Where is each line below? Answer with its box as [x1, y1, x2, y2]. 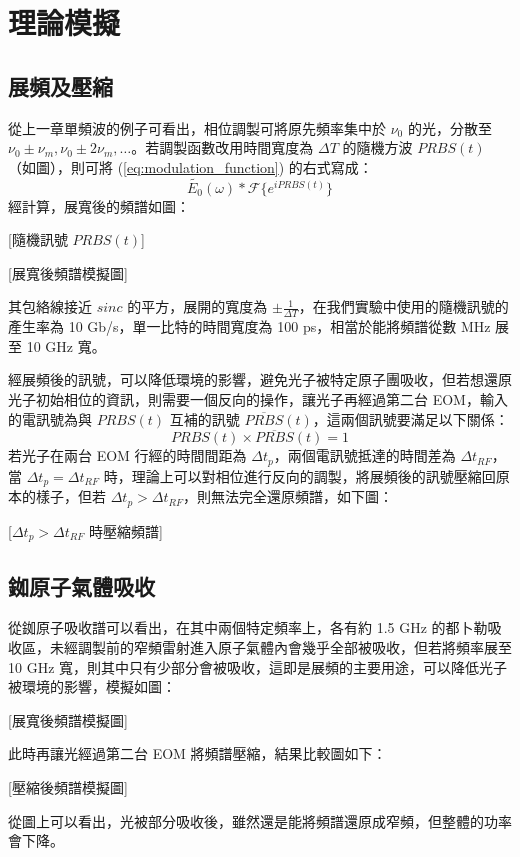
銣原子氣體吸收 [8, 570, 155, 601]
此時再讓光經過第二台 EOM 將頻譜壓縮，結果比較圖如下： [8, 743, 387, 764]
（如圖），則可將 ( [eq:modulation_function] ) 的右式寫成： [8, 156, 373, 177]
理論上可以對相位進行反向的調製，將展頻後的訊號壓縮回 [131, 465, 496, 486]
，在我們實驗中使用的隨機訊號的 [298, 296, 509, 317]
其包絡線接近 [8, 296, 92, 317]
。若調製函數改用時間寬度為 [131, 137, 314, 158]
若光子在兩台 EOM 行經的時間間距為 [8, 445, 247, 466]
